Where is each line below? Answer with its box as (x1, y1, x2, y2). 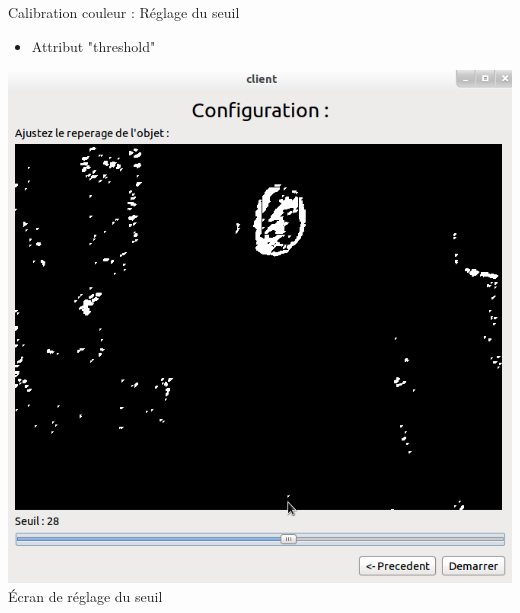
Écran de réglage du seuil (8, 586, 163, 607)
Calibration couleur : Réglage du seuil (8, 2, 240, 22)
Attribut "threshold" (31, 35, 156, 56)
